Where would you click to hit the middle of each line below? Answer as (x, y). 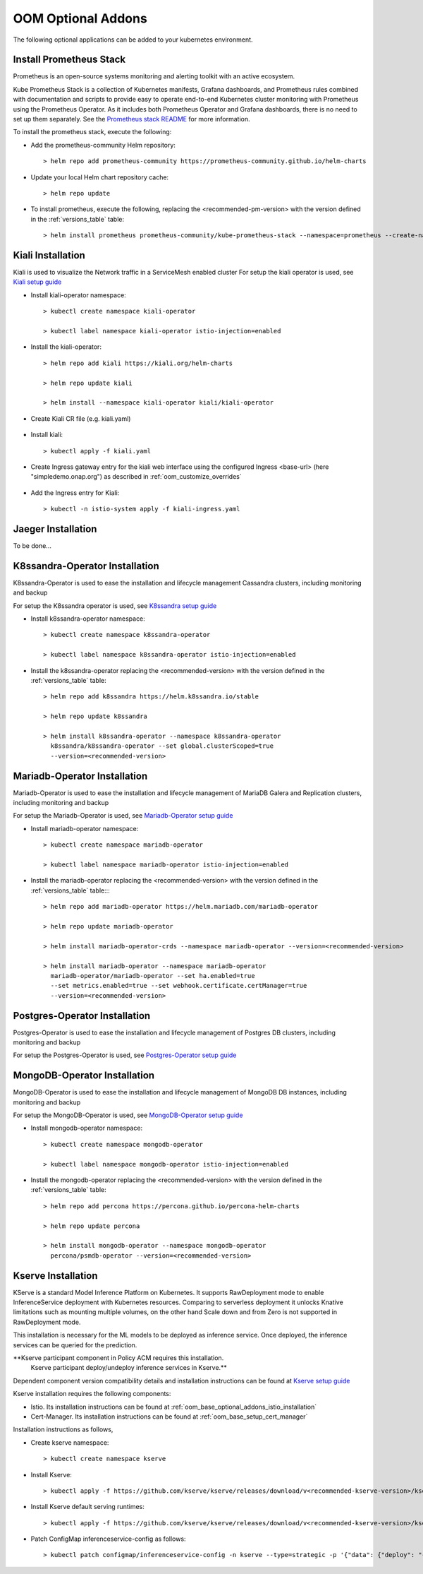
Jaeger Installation (55, 529)
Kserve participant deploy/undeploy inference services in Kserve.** (129, 1368)
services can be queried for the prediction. (75, 1345)
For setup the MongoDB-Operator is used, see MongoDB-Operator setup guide (128, 1115)
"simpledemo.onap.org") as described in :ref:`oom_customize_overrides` (136, 477)
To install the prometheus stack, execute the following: (92, 132)
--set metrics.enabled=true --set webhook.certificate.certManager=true (179, 986)
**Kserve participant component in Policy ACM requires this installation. (118, 1358)
